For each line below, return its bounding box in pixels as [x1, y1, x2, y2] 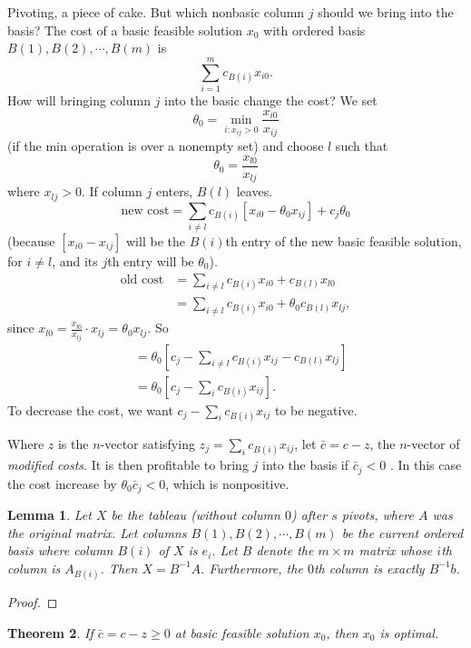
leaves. [236, 182, 273, 201]
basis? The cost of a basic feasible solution [7, 20, 243, 39]
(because [7, 231, 55, 250]
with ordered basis [263, 20, 366, 39]
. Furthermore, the [201, 558, 303, 577]
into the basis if [261, 455, 349, 474]
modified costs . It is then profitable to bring [7, 455, 249, 474]
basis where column [7, 541, 113, 560]
